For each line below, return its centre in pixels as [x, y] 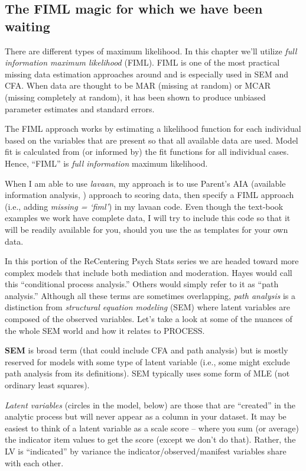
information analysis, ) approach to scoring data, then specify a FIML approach [149, 195]
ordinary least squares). [47, 385]
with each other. [34, 462]
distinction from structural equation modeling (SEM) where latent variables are [147, 307]
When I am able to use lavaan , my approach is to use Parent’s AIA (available [145, 183]
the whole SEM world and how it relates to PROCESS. [105, 330]
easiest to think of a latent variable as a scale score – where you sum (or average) [152, 428]
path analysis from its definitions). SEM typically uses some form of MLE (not [147, 373]
